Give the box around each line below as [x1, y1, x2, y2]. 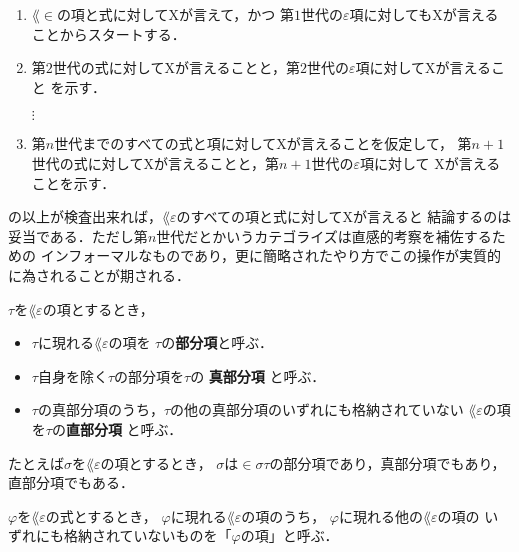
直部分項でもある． [8, 472, 134, 493]
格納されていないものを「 [63, 525, 232, 546]
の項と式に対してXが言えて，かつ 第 [56, 4, 294, 24]
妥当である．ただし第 [8, 225, 148, 246]
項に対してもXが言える [349, 4, 499, 24]
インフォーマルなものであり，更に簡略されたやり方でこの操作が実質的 [40, 245, 502, 266]
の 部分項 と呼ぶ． [161, 332, 273, 353]
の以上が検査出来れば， [8, 206, 162, 227]
